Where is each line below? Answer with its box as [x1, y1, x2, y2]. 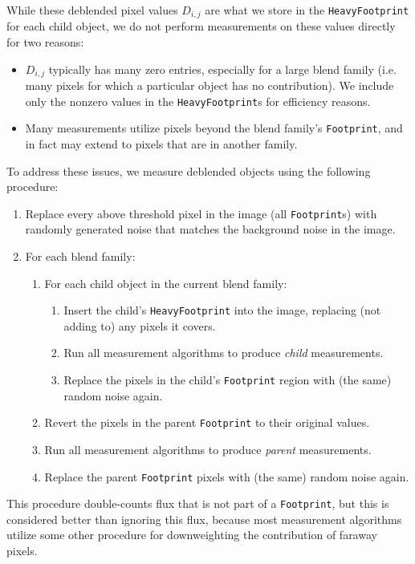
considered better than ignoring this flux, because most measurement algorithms [6, 510, 402, 527]
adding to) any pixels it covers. [63, 317, 216, 334]
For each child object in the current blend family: [44, 274, 287, 291]
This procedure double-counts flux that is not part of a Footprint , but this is [6, 495, 389, 512]
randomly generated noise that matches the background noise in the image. [25, 221, 396, 237]
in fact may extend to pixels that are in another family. [25, 136, 298, 152]
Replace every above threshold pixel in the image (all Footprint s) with [25, 205, 377, 221]
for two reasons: [6, 34, 84, 51]
